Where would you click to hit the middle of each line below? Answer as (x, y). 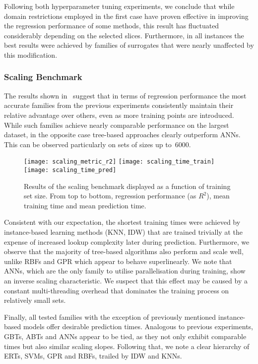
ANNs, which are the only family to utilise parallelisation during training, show (125, 271)
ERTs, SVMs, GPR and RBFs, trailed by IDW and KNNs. (93, 356)
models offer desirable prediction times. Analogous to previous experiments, (138, 326)
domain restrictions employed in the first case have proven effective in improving (126, 16)
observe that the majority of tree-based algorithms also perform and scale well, (124, 251)
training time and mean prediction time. (85, 205)
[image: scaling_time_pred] (70, 170)
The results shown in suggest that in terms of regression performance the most (125, 95)
